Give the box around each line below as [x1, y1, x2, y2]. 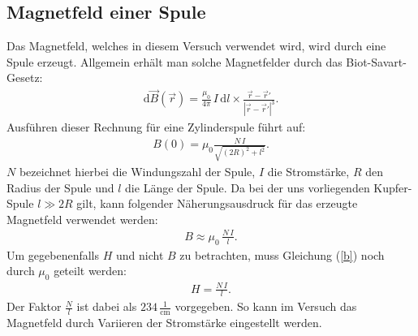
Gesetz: [6, 69, 43, 86]
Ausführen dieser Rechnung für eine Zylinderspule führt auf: [6, 118, 306, 136]
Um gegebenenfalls [6, 246, 100, 263]
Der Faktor [6, 298, 62, 315]
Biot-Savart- [346, 53, 407, 70]
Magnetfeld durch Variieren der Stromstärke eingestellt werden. [6, 314, 322, 331]
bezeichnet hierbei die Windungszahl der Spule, [19, 162, 256, 179]
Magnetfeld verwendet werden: [6, 210, 158, 227]
